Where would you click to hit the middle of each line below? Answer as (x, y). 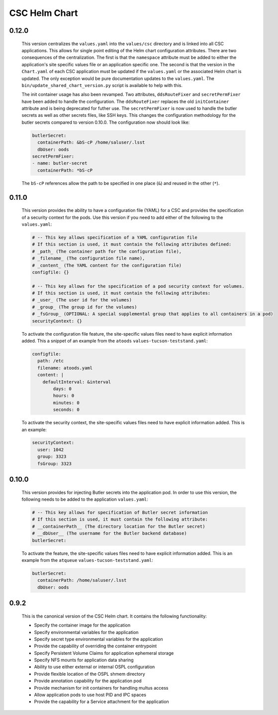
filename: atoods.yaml (65, 368)
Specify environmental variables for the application (86, 632)
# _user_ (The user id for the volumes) (82, 300)
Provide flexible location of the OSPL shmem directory (90, 674)
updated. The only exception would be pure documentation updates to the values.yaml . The (118, 78)
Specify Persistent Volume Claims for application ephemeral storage (104, 653)
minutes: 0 (66, 402)
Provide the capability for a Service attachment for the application (101, 702)
